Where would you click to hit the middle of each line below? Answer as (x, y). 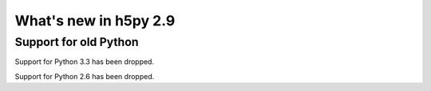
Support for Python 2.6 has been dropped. (85, 76)
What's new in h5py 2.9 (95, 21)
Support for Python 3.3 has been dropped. (85, 62)
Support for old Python (77, 42)
